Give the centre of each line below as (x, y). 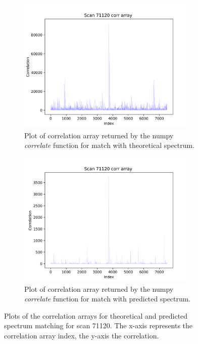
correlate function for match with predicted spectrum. (108, 299)
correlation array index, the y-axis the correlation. (82, 335)
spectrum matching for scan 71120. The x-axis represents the (98, 326)
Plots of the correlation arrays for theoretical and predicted (96, 315)
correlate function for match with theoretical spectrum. (110, 145)
